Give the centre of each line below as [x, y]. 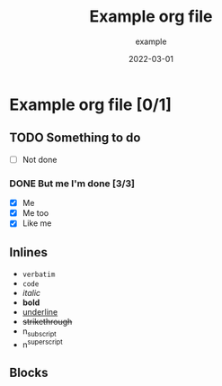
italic [31, 293]
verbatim [39, 275]
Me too [36, 213]
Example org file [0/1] [91, 104]
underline [40, 312]
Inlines [28, 252]
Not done [40, 159]
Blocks [29, 372]
